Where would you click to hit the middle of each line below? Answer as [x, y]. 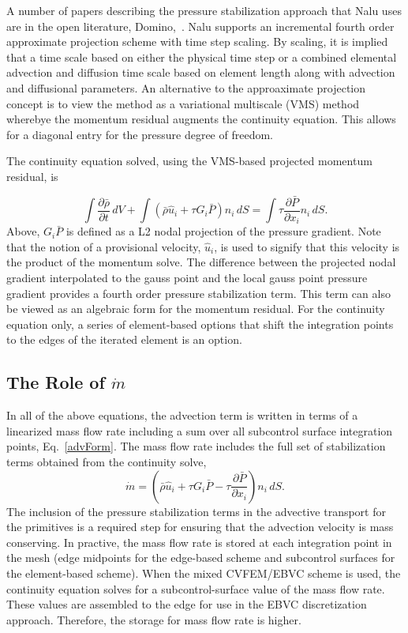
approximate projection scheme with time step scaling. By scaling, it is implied [197, 41]
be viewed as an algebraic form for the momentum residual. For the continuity [196, 309]
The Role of [56, 382]
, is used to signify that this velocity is [307, 246]
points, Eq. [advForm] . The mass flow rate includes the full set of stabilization [196, 446]
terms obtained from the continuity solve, [107, 462]
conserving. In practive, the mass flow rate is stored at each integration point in [199, 542]
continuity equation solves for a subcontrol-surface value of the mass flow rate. [196, 588]
